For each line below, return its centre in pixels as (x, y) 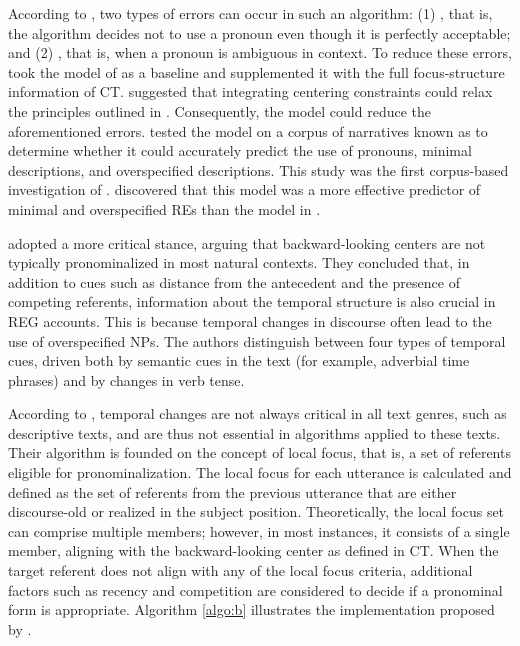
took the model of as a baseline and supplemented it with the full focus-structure (256, 71)
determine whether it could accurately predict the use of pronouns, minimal (240, 150)
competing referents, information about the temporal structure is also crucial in (252, 301)
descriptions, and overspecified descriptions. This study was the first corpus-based (258, 169)
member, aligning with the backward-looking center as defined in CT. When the (253, 550)
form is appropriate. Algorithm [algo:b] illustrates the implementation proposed (251, 609)
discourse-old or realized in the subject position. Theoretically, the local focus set (256, 511)
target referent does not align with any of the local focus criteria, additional (240, 570)
